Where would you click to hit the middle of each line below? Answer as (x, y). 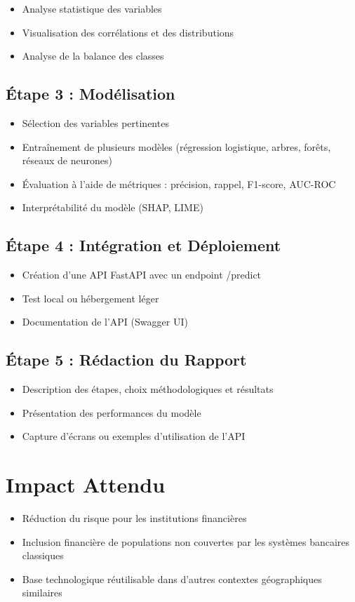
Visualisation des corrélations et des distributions (128, 32)
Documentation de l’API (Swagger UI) (105, 322)
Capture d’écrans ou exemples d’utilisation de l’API (134, 436)
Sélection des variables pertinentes (95, 122)
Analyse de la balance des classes (93, 56)
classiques (43, 555)
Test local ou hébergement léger (91, 298)
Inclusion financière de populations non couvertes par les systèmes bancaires (186, 541)
